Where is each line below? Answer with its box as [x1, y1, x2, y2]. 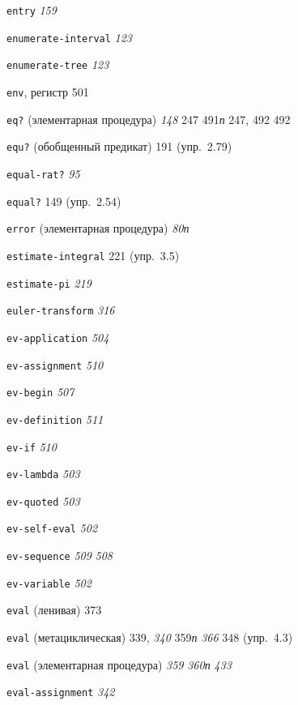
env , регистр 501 [6, 83, 89, 100]
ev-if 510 [6, 438, 57, 455]
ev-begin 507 [6, 383, 74, 400]
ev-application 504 [6, 328, 109, 345]
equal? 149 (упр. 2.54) [6, 192, 121, 209]
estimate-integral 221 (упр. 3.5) [6, 246, 180, 263]
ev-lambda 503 [6, 465, 80, 482]
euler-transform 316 [6, 301, 115, 318]
